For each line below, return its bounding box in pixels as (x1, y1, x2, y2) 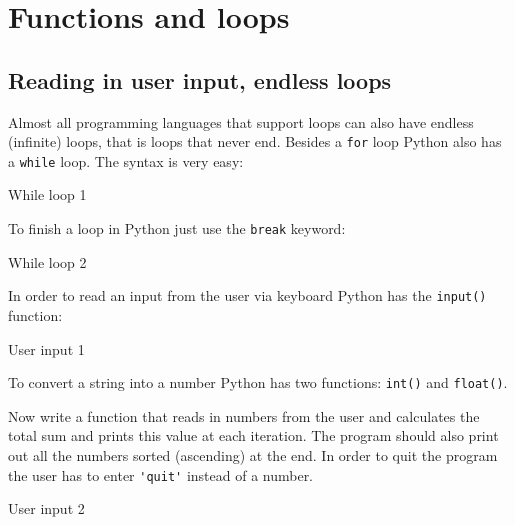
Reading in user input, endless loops (8, 64, 392, 95)
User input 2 (8, 498, 85, 519)
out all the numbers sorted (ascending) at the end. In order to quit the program (8, 445, 498, 466)
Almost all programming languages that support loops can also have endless (8, 111, 474, 132)
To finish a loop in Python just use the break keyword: (8, 218, 346, 239)
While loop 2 (8, 251, 87, 272)
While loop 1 (8, 184, 87, 205)
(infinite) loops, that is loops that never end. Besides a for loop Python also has (8, 131, 502, 152)
